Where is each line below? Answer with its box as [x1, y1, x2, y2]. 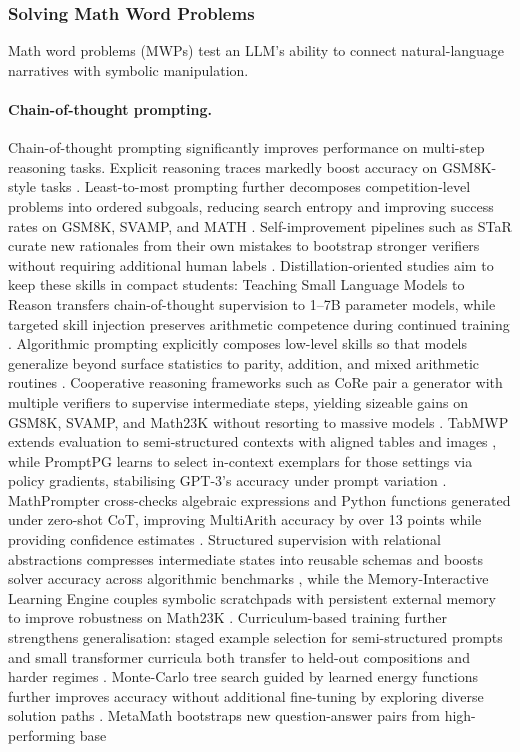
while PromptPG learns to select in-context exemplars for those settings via [8, 450, 473, 471]
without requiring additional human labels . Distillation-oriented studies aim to [8, 254, 494, 275]
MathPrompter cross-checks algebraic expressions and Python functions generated [8, 489, 511, 510]
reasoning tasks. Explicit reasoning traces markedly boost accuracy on [8, 156, 438, 177]
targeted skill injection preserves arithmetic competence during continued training [8, 313, 510, 334]
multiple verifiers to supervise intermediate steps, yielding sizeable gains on [8, 391, 468, 412]
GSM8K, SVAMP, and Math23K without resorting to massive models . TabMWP [8, 411, 509, 432]
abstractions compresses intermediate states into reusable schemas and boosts [8, 548, 484, 569]
